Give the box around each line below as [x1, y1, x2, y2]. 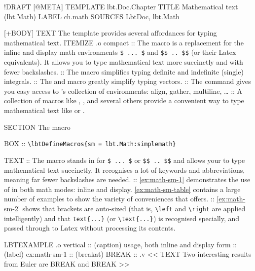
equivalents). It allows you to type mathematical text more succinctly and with [4, 57, 243, 67]
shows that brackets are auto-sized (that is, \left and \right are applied [22, 203, 246, 213]
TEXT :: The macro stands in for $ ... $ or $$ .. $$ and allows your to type [4, 155, 245, 165]
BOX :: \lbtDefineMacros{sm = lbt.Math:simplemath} [4, 138, 176, 149]
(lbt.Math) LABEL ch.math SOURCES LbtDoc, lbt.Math [4, 11, 180, 21]
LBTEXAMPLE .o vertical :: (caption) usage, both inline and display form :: [4, 239, 237, 249]
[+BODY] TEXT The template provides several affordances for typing [4, 28, 217, 38]
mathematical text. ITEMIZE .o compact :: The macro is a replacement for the [4, 37, 244, 47]
